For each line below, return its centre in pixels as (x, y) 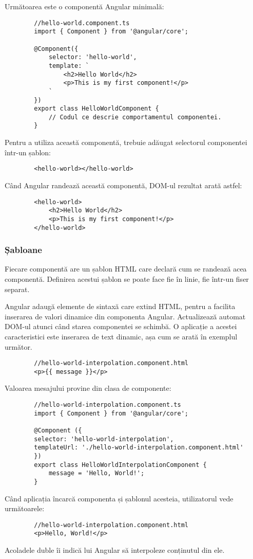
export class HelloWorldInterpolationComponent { (120, 465)
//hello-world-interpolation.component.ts (108, 405)
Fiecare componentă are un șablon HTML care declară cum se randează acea (126, 269)
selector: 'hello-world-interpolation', (104, 439)
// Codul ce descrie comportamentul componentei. (135, 117)
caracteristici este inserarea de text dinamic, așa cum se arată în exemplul (121, 336)
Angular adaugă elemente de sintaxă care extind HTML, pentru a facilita (120, 306)
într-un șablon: (28, 152)
